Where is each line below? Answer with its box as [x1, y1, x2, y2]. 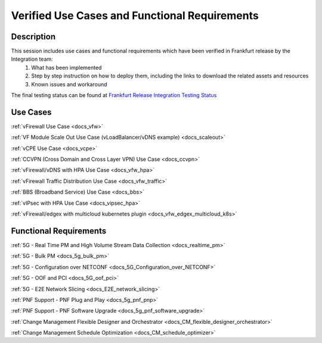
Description [11, 32, 56, 42]
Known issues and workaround [31, 80, 107, 88]
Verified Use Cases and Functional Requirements [11, 9, 259, 22]
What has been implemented [31, 64, 102, 71]
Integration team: [11, 55, 53, 63]
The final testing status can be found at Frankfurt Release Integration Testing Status [11, 92, 217, 99]
